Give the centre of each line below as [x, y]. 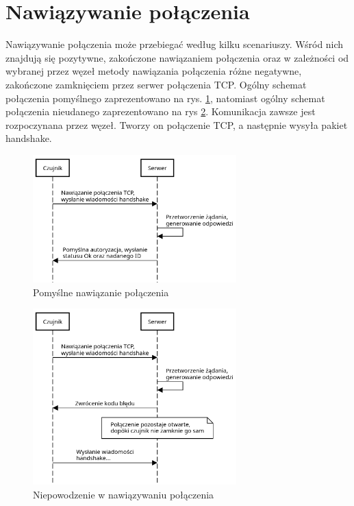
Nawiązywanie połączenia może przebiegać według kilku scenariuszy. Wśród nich [175, 44]
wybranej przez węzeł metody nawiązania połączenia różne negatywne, [154, 71]
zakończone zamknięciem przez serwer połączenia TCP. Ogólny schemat [156, 84]
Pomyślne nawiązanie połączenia [101, 292]
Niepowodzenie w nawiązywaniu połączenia [124, 494]
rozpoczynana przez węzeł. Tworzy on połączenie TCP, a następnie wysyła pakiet [177, 124]
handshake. [29, 138]
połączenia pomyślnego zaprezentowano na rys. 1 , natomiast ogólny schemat [165, 98]
